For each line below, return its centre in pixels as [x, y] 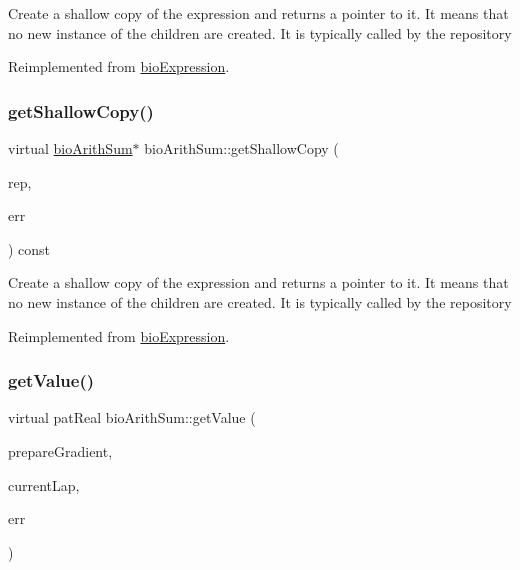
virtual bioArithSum [70, 148]
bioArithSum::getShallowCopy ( [241, 148]
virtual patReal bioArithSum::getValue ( [132, 417]
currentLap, [44, 484]
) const [29, 248]
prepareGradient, [60, 450]
